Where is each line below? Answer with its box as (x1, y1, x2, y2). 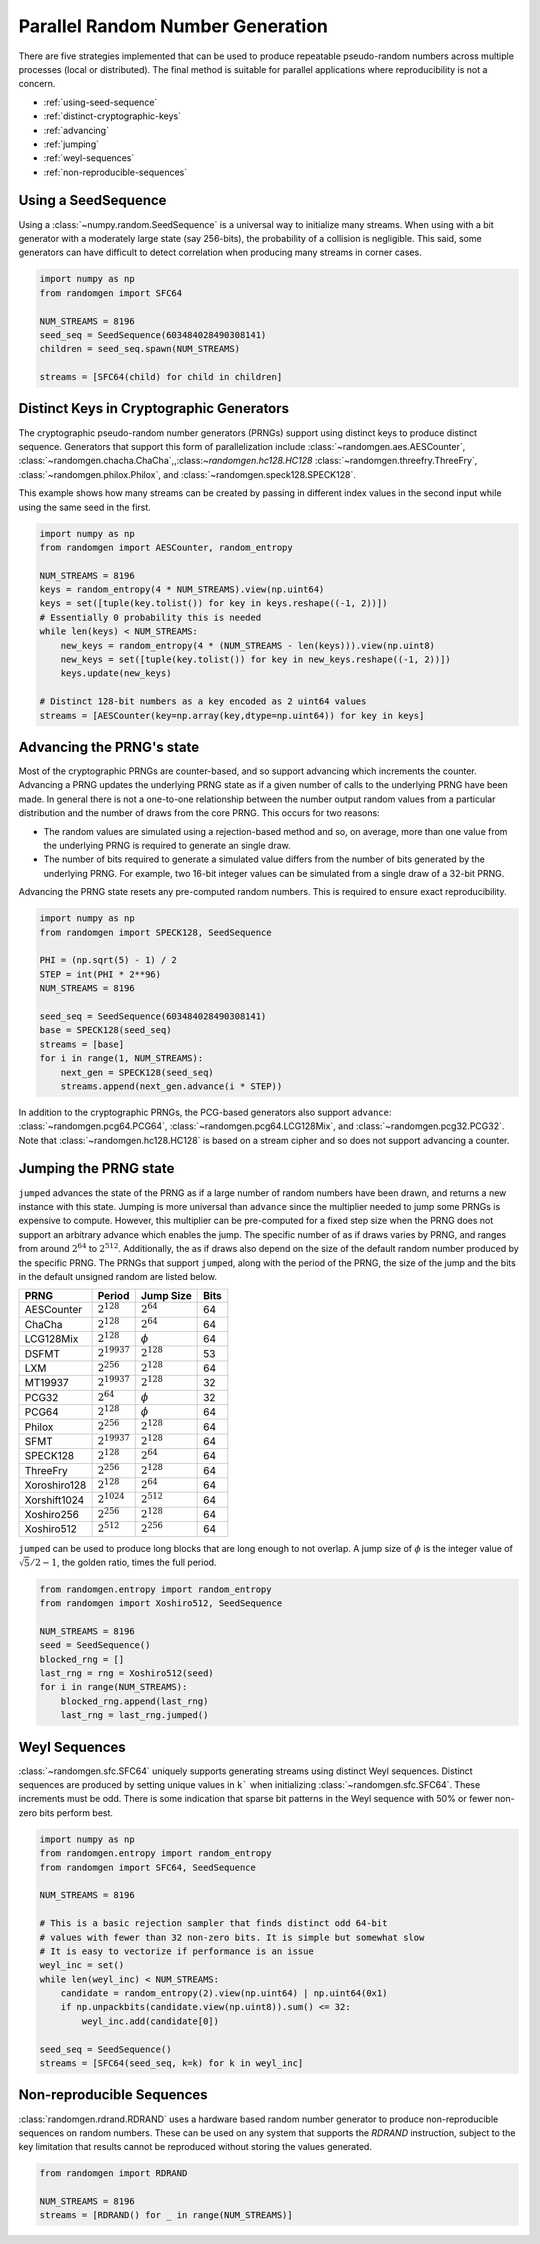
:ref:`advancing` (43, 124, 110, 136)
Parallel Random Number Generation (18, 15, 329, 37)
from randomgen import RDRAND (39, 2168, 188, 2179)
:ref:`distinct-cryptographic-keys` (43, 110, 182, 122)
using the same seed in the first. (18, 501, 152, 513)
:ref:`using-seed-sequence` (43, 96, 158, 108)
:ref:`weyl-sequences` (43, 152, 135, 164)
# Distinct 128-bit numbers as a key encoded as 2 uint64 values (39, 696, 367, 707)
